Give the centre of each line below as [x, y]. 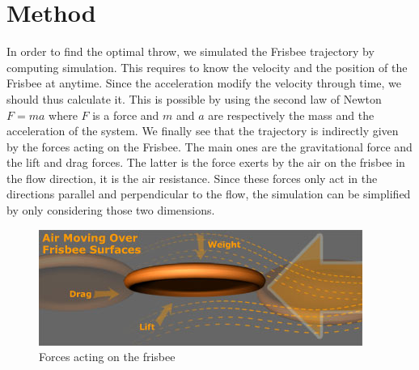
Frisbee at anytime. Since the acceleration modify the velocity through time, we [204, 83]
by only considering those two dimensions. [111, 210]
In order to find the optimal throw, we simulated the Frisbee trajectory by [190, 51]
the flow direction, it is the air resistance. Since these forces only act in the [192, 178]
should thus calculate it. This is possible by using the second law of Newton [194, 98]
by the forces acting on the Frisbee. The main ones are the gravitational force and [209, 146]
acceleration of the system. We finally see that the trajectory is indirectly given [203, 131]
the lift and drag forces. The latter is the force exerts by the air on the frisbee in [206, 162]
